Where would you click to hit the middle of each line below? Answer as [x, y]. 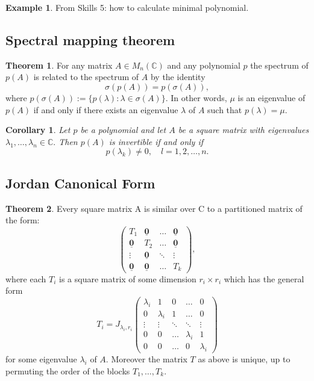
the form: [23, 220]
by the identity [178, 77]
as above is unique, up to [244, 359]
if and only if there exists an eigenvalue [106, 109]
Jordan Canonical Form [80, 183]
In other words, [199, 97]
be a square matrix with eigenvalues [243, 130]
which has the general [264, 278]
